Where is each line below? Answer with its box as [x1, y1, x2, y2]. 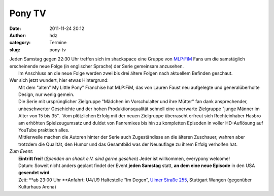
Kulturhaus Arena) [18, 184, 56, 190]
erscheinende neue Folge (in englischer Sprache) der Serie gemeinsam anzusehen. [9, 63, 184, 69]
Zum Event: [9, 148, 33, 154]
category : [9, 40, 31, 46]
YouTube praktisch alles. [18, 127, 70, 133]
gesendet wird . [18, 170, 51, 176]
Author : [9, 32, 26, 38]
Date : [9, 25, 21, 31]
